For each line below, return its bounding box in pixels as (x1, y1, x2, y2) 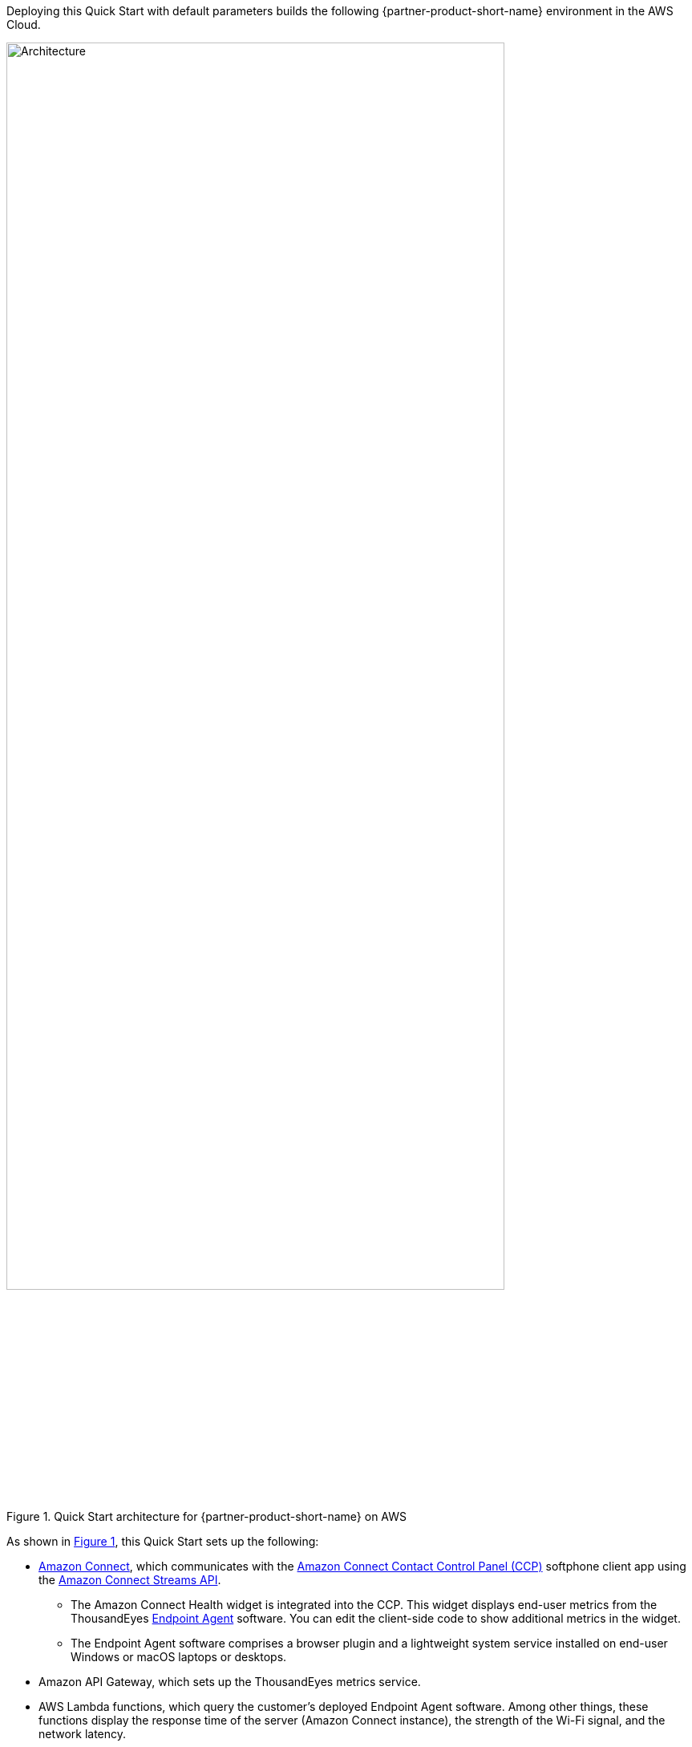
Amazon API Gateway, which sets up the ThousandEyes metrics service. (38, 1675, 421, 1689)
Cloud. (6, 18, 41, 31)
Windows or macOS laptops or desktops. (71, 1650, 287, 1664)
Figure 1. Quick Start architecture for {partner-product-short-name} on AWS (6, 1510, 407, 1524)
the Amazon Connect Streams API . (38, 1573, 221, 1587)
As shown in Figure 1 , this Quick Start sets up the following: (6, 1534, 319, 1549)
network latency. (38, 1727, 127, 1741)
